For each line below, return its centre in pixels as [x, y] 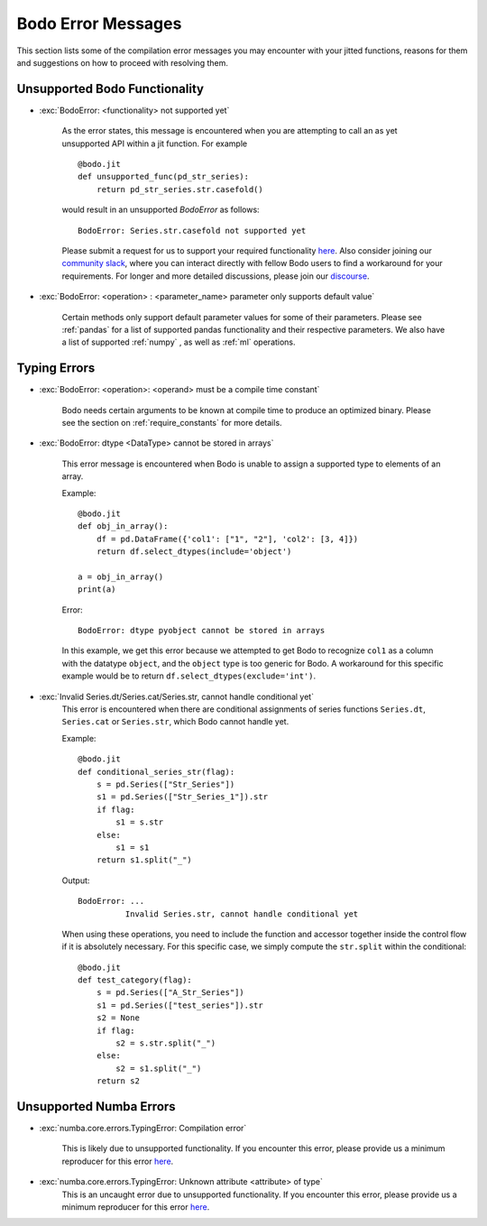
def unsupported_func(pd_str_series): [164, 177]
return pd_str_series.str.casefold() [179, 189]
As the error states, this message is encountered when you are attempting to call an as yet [230, 131]
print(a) [97, 590]
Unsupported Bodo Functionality [110, 89]
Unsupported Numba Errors [96, 1106]
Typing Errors [56, 369]
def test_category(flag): [135, 980]
